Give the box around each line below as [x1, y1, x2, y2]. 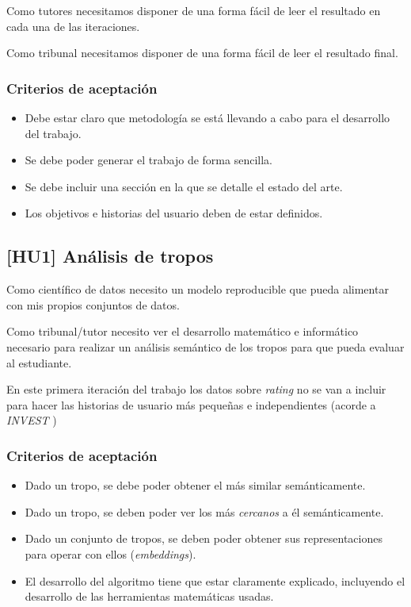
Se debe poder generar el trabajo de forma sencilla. [25, 152, 272, 168]
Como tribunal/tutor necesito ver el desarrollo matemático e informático [6, 323, 359, 340]
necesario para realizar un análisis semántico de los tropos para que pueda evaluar [6, 338, 405, 355]
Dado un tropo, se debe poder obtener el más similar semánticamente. [25, 477, 366, 494]
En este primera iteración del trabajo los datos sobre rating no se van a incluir [6, 381, 386, 398]
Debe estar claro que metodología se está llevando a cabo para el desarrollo [25, 109, 390, 125]
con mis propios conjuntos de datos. [6, 296, 180, 313]
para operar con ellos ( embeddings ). [25, 545, 196, 562]
